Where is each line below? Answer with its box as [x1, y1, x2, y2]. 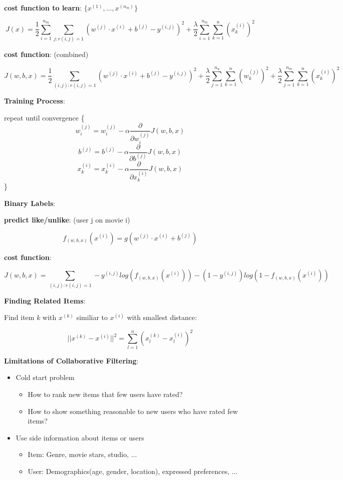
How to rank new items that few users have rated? [28, 388, 183, 399]
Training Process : [4, 95, 65, 106]
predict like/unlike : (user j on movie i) [4, 214, 130, 225]
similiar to [76, 312, 108, 322]
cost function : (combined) [4, 49, 89, 59]
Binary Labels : [4, 197, 56, 208]
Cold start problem [16, 372, 75, 382]
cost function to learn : [4, 2, 82, 12]
